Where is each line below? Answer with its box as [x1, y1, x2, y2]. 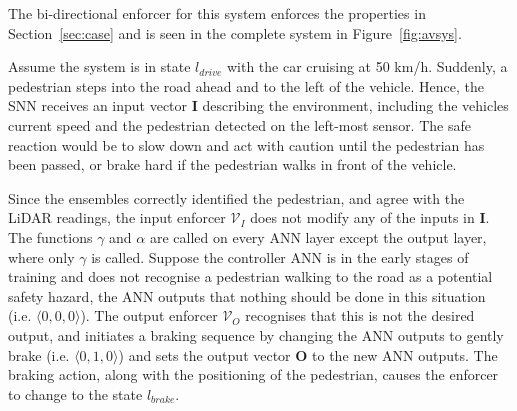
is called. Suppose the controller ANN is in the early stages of [91, 246, 469, 267]
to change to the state [8, 383, 143, 404]
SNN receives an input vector [8, 95, 188, 116]
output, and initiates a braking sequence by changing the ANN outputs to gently [8, 324, 504, 345]
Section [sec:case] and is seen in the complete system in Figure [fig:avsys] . [8, 22, 462, 43]
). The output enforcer [80, 305, 218, 326]
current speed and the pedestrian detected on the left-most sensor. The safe [8, 114, 471, 135]
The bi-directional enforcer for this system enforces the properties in [8, 3, 426, 23]
